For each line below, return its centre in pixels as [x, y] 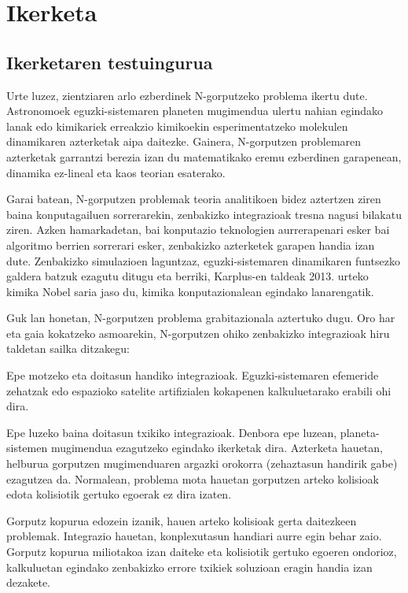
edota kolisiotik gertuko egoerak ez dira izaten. [119, 494]
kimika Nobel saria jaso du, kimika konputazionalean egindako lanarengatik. [190, 291]
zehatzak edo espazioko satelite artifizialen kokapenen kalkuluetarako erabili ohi [199, 390]
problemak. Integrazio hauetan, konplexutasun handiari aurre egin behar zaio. [194, 536]
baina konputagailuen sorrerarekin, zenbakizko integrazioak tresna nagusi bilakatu [204, 214]
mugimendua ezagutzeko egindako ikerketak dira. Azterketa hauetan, [217, 448]
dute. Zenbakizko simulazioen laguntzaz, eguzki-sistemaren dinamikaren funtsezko [203, 260]
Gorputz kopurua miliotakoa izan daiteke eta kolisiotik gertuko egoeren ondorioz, [202, 552]
